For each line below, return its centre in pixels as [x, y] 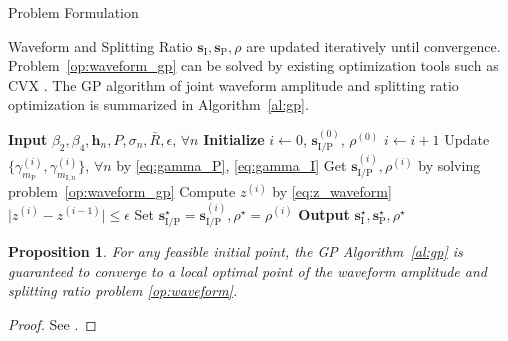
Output [324, 213]
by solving [449, 165]
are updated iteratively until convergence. [373, 45]
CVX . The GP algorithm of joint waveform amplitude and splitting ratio [233, 84]
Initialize [234, 138]
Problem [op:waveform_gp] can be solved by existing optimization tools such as [253, 65]
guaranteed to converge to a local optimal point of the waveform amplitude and [247, 270]
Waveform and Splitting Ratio [100, 45]
